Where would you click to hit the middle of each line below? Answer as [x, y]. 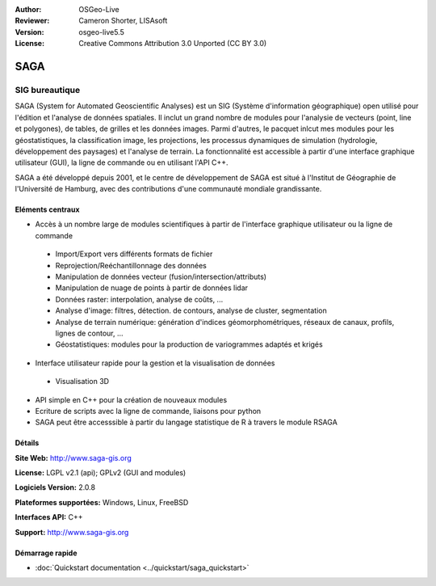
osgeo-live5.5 [101, 32]
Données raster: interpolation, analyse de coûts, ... [139, 299]
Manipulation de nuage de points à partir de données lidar [152, 288]
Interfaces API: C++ [49, 517]
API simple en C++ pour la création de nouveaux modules [131, 399]
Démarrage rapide [46, 553]
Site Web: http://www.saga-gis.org [73, 457]
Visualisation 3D [82, 382]
